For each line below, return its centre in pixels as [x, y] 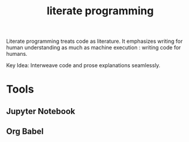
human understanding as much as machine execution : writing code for [94, 48]
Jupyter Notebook [41, 111]
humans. [17, 54]
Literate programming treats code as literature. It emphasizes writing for [94, 41]
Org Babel [25, 132]
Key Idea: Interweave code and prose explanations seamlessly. [83, 65]
